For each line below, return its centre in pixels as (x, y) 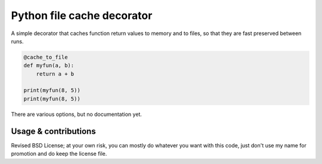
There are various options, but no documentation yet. (77, 114)
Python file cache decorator (82, 15)
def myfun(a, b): (49, 66)
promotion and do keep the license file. (59, 154)
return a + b (55, 74)
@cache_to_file (46, 57)
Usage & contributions (53, 131)
